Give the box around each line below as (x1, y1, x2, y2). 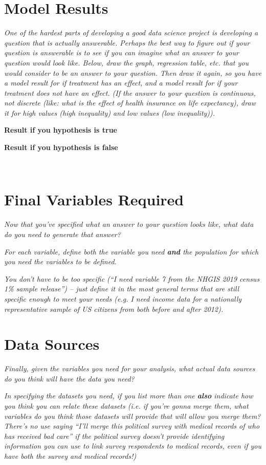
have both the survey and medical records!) (4, 451, 137, 461)
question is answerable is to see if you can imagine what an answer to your (4, 47, 239, 58)
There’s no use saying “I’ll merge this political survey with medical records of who (4, 420, 260, 431)
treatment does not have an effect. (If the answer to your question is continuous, (4, 87, 256, 98)
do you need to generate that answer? (4, 228, 121, 239)
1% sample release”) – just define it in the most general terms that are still (4, 283, 239, 294)
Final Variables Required (4, 189, 184, 210)
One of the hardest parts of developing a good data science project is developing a (4, 27, 258, 38)
